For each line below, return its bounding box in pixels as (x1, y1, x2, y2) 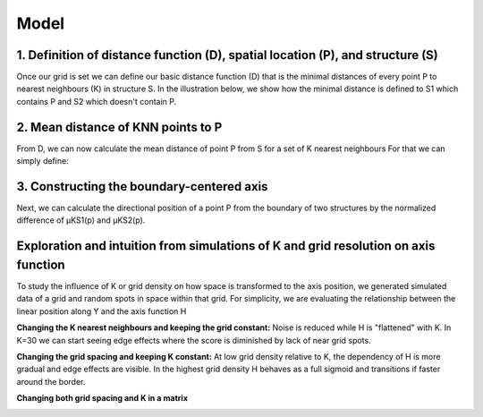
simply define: (16, 156, 69, 166)
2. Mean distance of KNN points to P (16, 119, 223, 134)
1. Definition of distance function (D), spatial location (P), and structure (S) (16, 47, 438, 63)
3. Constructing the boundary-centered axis (16, 179, 268, 194)
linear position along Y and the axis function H (16, 305, 187, 317)
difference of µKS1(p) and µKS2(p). (16, 215, 146, 226)
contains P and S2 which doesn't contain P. (16, 96, 177, 106)
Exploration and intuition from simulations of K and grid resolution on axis (16, 238, 436, 254)
